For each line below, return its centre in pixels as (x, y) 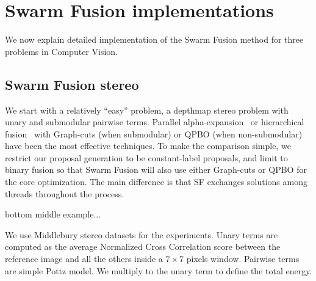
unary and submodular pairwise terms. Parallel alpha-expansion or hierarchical (155, 122)
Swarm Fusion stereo (72, 84)
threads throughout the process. (65, 193)
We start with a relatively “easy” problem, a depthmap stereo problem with (147, 110)
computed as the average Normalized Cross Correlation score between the (143, 246)
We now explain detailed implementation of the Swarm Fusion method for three (154, 39)
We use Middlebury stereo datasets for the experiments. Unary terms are (142, 234)
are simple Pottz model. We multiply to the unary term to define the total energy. (159, 270)
